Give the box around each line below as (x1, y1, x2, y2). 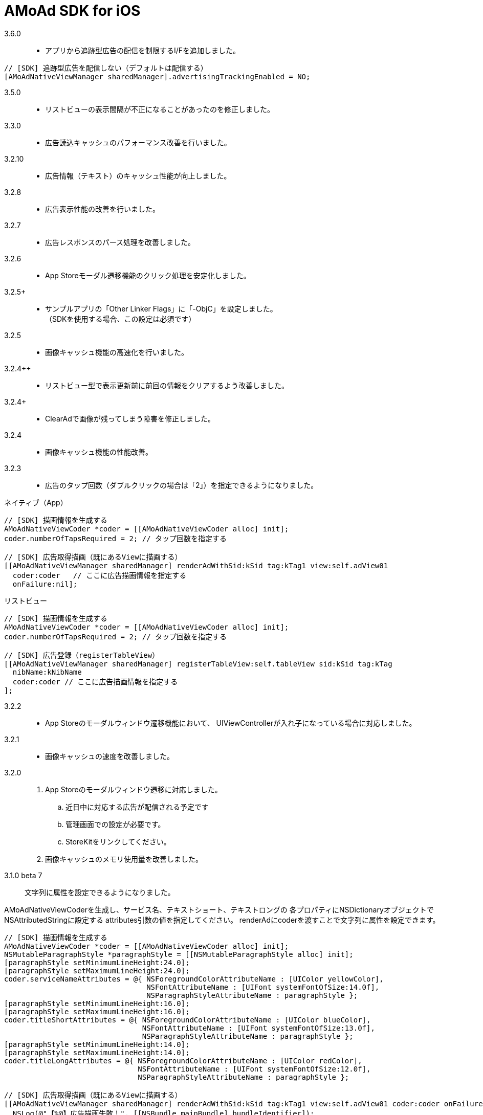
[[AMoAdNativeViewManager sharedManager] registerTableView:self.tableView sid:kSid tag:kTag (4, 659, 392, 668)
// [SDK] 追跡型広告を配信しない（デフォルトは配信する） (4, 63, 208, 72)
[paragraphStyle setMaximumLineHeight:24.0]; (4, 966, 190, 975)
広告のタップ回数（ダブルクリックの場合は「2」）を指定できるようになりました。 (45, 480, 318, 489)
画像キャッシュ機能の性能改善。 (45, 447, 152, 456)
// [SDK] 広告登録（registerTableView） (4, 651, 160, 659)
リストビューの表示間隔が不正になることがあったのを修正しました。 (45, 104, 274, 114)
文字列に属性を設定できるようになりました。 (25, 887, 175, 897)
